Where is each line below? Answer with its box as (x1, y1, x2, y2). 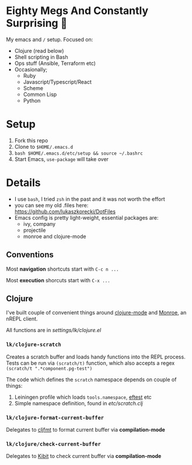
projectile (23, 227, 46, 234)
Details (6, 176, 41, 190)
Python (23, 97, 41, 104)
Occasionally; (14, 66, 48, 73)
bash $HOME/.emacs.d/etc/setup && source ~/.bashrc (14, 151, 143, 156)
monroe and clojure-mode (23, 232, 86, 240)
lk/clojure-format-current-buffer (6, 414, 104, 421)
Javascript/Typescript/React (23, 78, 92, 86)
